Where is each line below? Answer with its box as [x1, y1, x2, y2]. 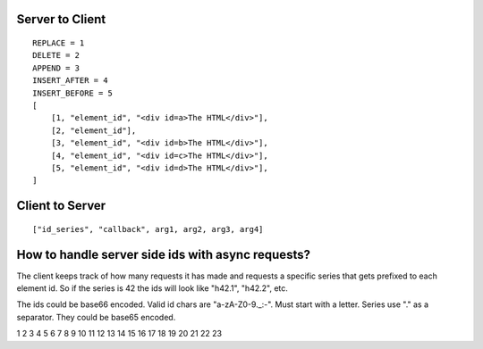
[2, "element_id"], [50, 125, 137, 136]
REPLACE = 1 [32, 38, 85, 48]
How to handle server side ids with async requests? [16, 246, 310, 262]
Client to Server [16, 198, 106, 213]
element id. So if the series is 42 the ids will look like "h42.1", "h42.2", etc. [16, 283, 288, 294]
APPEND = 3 [32, 62, 80, 73]
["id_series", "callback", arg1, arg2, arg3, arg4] [32, 224, 264, 234]
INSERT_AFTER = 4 [32, 76, 108, 86]
